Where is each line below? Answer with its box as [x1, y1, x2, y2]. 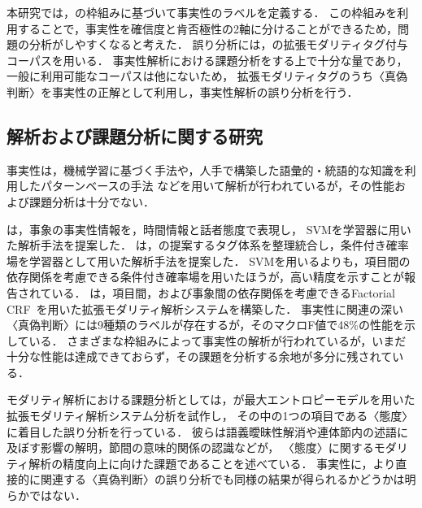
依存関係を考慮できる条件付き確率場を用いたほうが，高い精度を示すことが [7, 268, 404, 285]
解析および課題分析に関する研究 [7, 123, 263, 148]
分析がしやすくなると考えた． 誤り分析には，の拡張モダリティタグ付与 [28, 36, 408, 53]
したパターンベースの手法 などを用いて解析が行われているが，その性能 [17, 177, 394, 194]
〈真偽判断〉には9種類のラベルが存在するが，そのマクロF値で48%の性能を [7, 316, 404, 333]
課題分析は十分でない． [28, 193, 154, 210]
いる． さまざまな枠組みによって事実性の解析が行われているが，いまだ [28, 332, 407, 349]
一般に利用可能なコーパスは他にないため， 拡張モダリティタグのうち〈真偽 [7, 67, 407, 85]
